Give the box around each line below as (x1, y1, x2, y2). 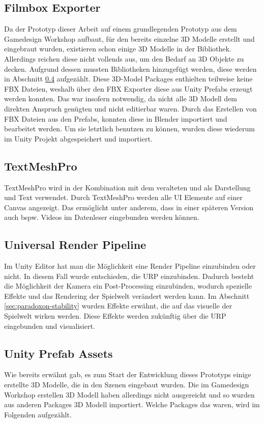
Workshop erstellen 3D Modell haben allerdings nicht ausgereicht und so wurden (4, 389, 255, 400)
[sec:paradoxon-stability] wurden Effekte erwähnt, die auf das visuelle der (4, 300, 232, 311)
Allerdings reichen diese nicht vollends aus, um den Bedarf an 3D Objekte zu (4, 53, 244, 64)
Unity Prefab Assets (4, 345, 113, 361)
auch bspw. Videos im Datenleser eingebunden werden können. (4, 212, 199, 222)
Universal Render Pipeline (4, 237, 146, 252)
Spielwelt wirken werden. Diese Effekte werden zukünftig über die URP (4, 311, 226, 321)
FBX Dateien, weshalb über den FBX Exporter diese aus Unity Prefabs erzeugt (4, 83, 253, 94)
